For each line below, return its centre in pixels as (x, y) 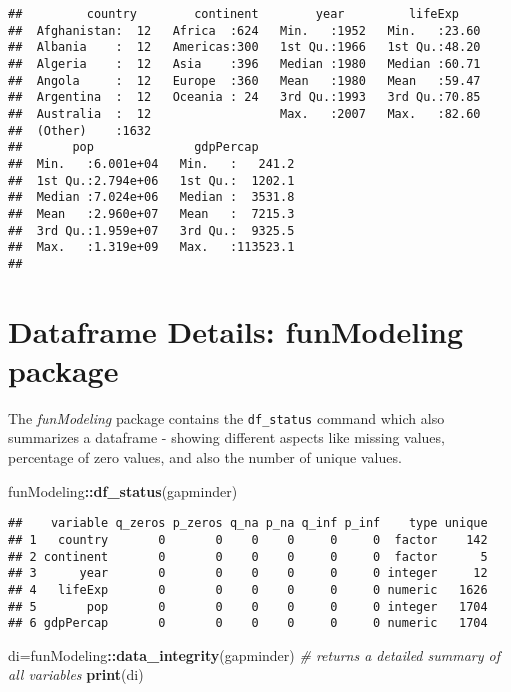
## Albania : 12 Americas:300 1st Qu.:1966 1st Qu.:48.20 (244, 47)
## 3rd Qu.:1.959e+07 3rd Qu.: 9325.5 (151, 230)
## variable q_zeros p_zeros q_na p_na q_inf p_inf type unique (248, 523)
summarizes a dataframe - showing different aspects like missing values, (226, 437)
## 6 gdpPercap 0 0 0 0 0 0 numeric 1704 (248, 623)
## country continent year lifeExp (234, 14)
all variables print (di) (76, 674)
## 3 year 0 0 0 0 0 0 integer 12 (248, 573)
